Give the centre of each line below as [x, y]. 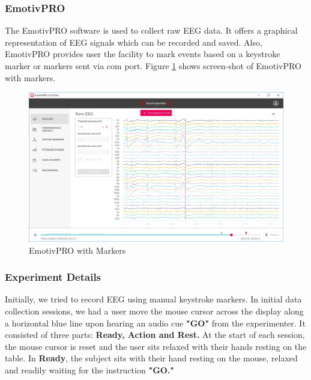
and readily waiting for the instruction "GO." [90, 370]
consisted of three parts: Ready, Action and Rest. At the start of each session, [155, 335]
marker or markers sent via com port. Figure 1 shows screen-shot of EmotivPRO [153, 66]
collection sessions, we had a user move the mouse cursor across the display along [154, 311]
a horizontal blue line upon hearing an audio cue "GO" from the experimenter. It [155, 323]
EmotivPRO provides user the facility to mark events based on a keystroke [143, 54]
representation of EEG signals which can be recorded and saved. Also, [134, 42]
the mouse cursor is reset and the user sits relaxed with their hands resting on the [156, 346]
